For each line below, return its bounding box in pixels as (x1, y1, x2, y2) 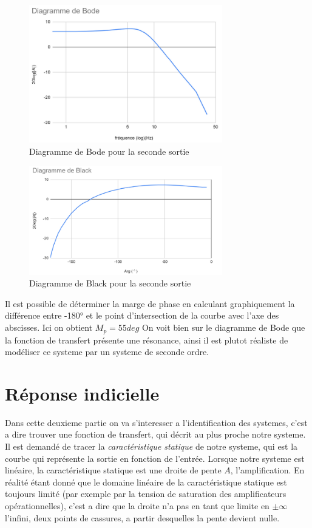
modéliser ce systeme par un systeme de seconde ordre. (5, 345, 209, 358)
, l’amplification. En (230, 464, 305, 476)
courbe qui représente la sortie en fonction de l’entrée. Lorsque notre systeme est (5, 452, 305, 464)
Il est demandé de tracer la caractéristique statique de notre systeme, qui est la (5, 440, 298, 453)
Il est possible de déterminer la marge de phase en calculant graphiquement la (5, 297, 295, 310)
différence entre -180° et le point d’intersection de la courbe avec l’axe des (5, 309, 279, 322)
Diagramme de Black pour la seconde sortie (29, 277, 191, 289)
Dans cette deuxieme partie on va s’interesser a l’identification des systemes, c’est (5, 416, 308, 428)
